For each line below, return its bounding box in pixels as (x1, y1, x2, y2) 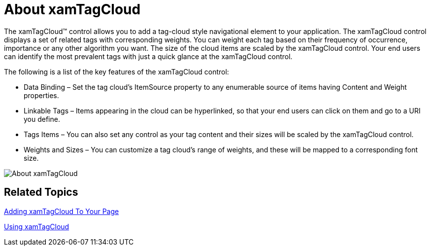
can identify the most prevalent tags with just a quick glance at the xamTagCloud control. (4, 52, 293, 61)
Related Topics (4, 186, 78, 199)
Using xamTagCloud (4, 222, 69, 231)
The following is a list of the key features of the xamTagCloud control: (4, 67, 229, 76)
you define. (24, 114, 60, 123)
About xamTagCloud (4, 1, 141, 18)
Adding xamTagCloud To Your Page (4, 207, 119, 215)
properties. (24, 91, 59, 100)
